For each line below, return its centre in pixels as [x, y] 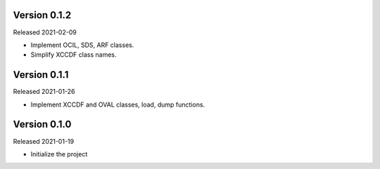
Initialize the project [59, 154]
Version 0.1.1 [41, 75]
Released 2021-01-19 [43, 141]
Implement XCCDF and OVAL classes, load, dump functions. [118, 104]
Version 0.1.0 [42, 124]
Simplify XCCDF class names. [74, 55]
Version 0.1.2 [42, 15]
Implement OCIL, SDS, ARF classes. [82, 45]
